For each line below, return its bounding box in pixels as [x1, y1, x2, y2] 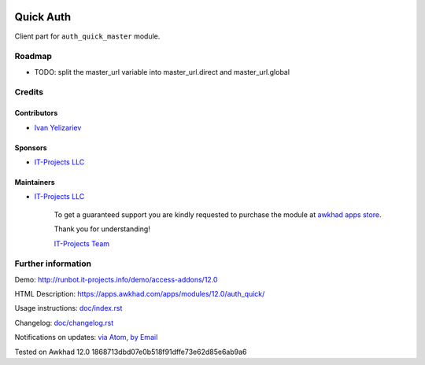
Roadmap [14, 51, 53, 62]
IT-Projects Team [54, 238, 110, 248]
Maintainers [14, 178, 55, 186]
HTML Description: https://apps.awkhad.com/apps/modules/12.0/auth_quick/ [14, 289, 265, 299]
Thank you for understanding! [54, 224, 151, 234]
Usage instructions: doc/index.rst [14, 304, 123, 313]
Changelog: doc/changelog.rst [14, 318, 114, 327]
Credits [14, 87, 43, 98]
